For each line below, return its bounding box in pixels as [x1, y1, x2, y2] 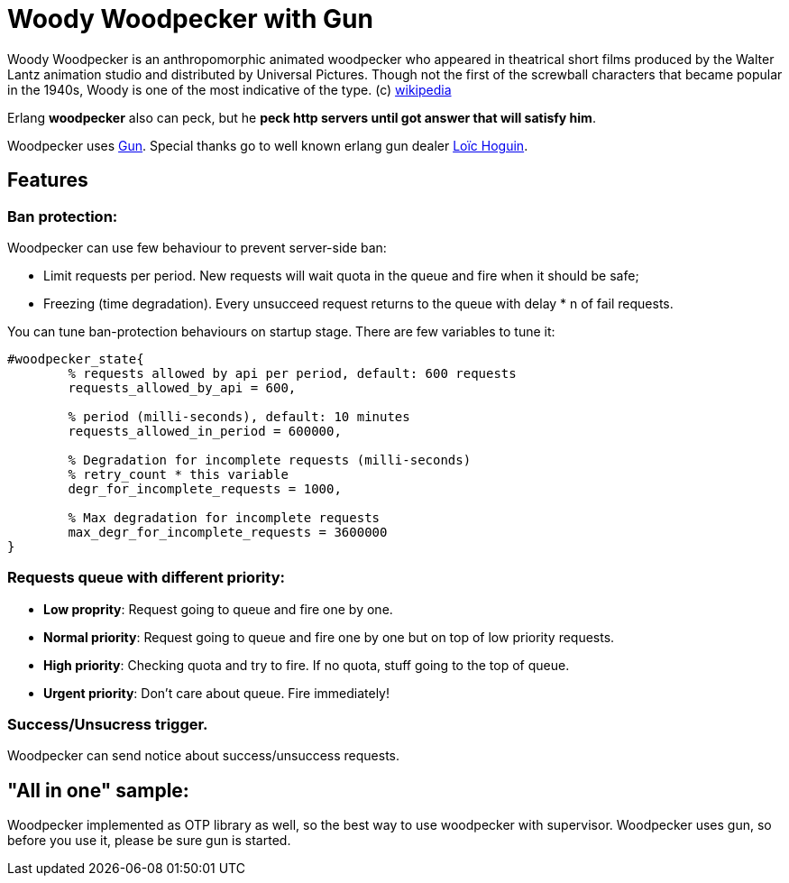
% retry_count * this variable [68, 466, 289, 482]
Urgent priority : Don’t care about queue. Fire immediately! [43, 685, 390, 701]
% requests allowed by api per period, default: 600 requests [68, 365, 517, 381]
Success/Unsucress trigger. [7, 715, 208, 734]
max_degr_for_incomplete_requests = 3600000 [68, 524, 388, 539]
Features [7, 169, 88, 192]
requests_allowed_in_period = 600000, [68, 423, 342, 438]
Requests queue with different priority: [7, 568, 285, 587]
